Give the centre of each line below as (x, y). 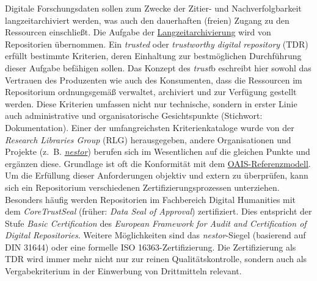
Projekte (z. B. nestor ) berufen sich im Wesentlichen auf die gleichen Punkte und (158, 151)
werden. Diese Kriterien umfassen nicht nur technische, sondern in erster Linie (151, 103)
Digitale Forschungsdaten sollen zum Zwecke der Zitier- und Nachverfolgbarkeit (153, 8)
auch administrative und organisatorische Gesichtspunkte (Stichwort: (134, 116)
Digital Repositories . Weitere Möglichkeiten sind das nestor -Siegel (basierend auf (155, 235)
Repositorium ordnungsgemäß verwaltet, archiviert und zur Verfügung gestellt (151, 92)
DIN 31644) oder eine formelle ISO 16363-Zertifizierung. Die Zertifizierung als (151, 247)
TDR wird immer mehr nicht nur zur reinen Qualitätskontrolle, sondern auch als (156, 259)
